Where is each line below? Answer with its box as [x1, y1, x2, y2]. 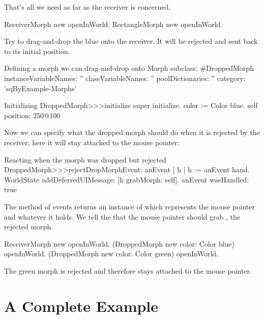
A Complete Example [4, 295, 159, 316]
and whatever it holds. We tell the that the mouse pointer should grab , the [4, 211, 240, 222]
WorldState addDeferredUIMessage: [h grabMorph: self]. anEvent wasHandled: [4, 174, 249, 184]
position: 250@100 [4, 110, 61, 120]
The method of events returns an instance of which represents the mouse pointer [4, 201, 255, 211]
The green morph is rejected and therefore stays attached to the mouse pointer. [4, 265, 252, 276]
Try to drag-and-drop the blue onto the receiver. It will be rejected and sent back [4, 36, 258, 46]
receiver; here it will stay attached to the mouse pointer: [4, 137, 180, 147]
